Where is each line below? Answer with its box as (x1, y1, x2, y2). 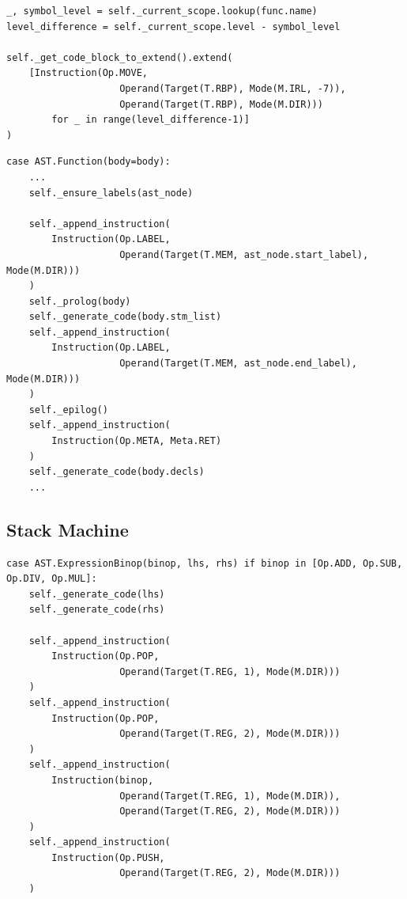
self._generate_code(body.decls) (28, 466, 205, 478)
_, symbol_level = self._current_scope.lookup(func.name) (6, 6, 318, 17)
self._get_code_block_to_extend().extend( (6, 51, 233, 63)
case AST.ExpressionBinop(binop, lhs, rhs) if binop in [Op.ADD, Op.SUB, (6, 557, 403, 569)
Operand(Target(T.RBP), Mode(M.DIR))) (119, 98, 323, 110)
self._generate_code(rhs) (28, 604, 165, 616)
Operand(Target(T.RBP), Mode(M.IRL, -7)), (119, 82, 346, 94)
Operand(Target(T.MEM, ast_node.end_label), (119, 358, 357, 370)
